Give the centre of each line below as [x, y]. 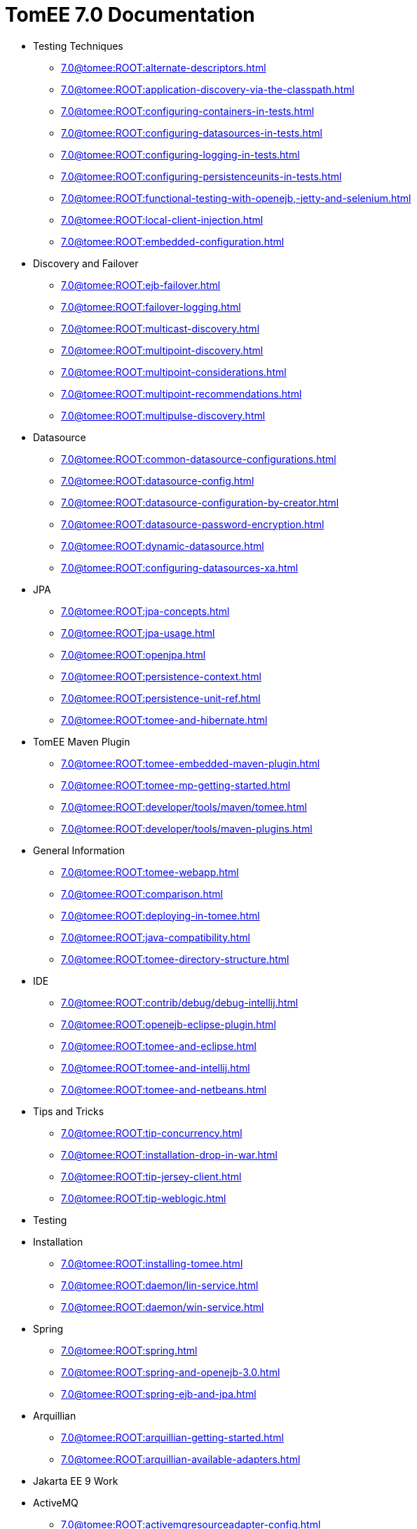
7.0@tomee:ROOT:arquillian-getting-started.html [172, 1437]
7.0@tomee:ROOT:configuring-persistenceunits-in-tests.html [201, 176]
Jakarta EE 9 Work [76, 1481]
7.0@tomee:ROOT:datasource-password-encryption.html [193, 524]
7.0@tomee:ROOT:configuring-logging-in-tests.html [180, 154]
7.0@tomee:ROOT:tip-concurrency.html [152, 1133]
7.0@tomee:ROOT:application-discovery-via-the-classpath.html [208, 89]
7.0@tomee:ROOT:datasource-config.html [158, 480]
